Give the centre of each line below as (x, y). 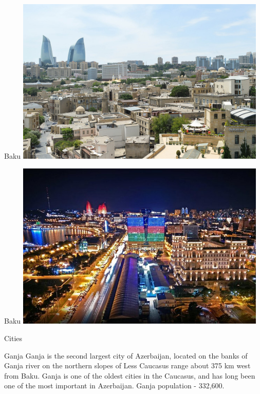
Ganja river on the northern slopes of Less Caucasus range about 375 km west (127, 365)
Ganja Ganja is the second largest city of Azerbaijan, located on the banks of (126, 355)
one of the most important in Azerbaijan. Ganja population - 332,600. (114, 386)
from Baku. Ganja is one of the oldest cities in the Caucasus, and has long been (130, 375)
